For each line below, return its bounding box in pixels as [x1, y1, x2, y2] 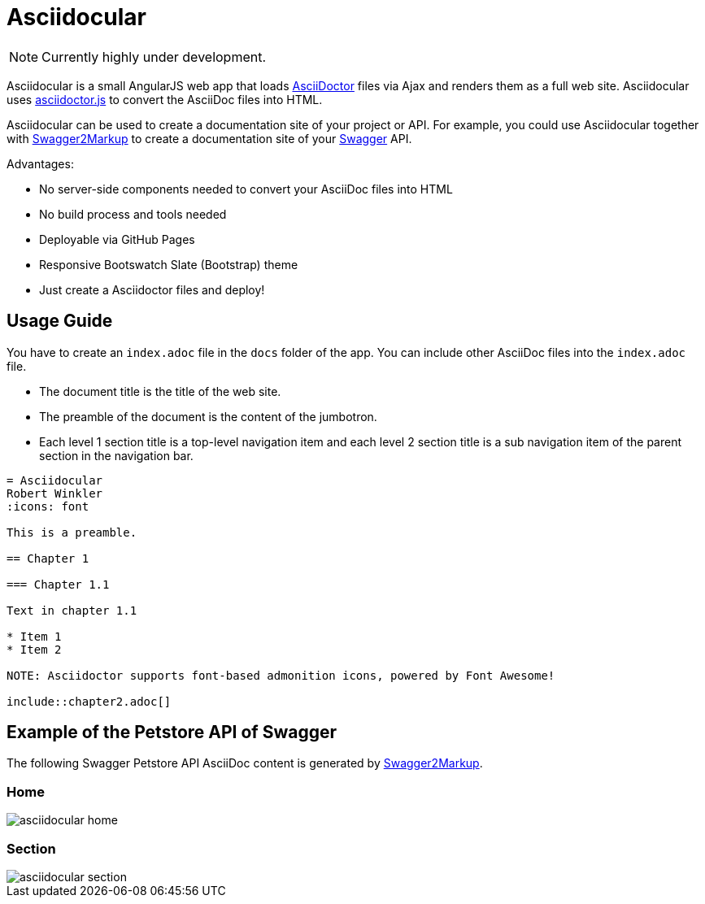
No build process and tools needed [39, 206, 227, 221]
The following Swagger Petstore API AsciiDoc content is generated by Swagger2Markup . [7, 756, 483, 771]
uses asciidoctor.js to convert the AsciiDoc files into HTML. [7, 92, 323, 106]
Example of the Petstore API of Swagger [7, 722, 337, 743]
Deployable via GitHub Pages [39, 232, 195, 246]
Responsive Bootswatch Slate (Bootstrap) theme [39, 257, 298, 272]
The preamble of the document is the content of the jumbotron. [39, 409, 377, 424]
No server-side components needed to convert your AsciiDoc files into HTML [39, 181, 453, 196]
